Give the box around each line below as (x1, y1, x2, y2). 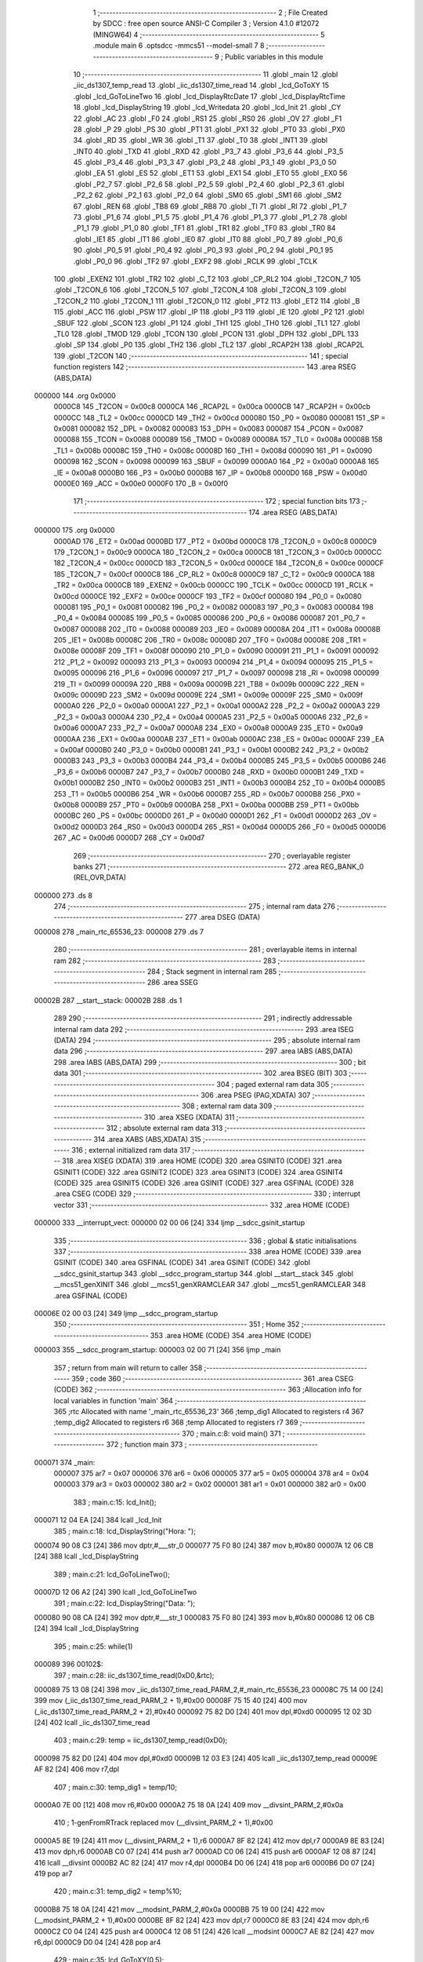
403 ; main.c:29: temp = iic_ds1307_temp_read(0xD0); (53, 1735, 228, 1745)
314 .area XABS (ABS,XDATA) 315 (93, 1134, 201, 1143)
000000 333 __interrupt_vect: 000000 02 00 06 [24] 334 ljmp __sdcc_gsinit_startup (34, 1218, 305, 1227)
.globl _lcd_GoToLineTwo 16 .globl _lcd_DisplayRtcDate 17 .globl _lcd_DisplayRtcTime (73, 91, 346, 101)
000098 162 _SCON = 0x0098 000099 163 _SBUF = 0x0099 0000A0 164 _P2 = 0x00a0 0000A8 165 (53, 457, 379, 466)
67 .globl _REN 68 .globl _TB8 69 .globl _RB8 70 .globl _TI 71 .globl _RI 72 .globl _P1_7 (73, 201, 347, 211)
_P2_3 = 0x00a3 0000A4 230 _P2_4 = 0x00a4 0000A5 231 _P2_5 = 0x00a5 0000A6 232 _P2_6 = (53, 712, 369, 721)
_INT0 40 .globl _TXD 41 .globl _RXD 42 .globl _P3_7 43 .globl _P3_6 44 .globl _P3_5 (73, 146, 344, 156)
